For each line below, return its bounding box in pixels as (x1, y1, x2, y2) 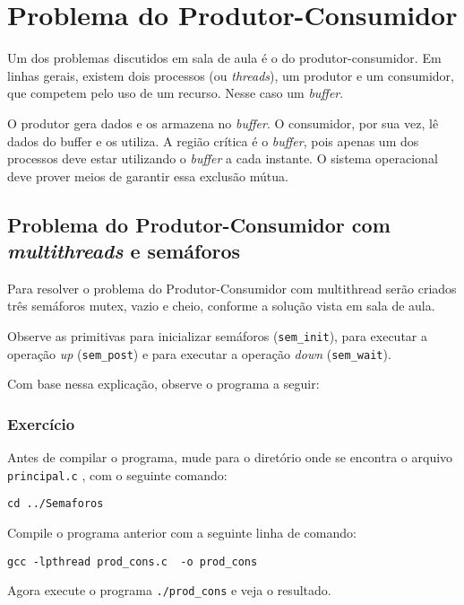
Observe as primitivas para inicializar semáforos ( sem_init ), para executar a (7, 327, 427, 346)
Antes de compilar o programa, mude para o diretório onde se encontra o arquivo (7, 448, 453, 467)
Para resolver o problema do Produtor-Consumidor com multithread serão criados (7, 278, 457, 297)
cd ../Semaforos (7, 497, 104, 511)
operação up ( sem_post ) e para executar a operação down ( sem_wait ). (7, 344, 391, 363)
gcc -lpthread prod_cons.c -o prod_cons (7, 555, 258, 568)
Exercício (7, 412, 75, 434)
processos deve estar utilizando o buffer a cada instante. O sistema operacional (7, 149, 438, 168)
